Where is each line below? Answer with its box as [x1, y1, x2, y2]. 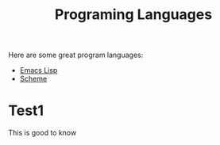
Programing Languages [54, 6, 213, 24]
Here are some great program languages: [8, 50, 144, 60]
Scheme [19, 74, 48, 84]
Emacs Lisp [19, 66, 58, 75]
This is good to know [8, 128, 77, 138]
